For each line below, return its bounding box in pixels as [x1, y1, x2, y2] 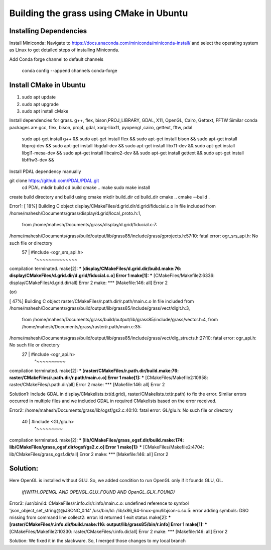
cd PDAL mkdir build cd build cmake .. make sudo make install [22, 185, 150, 191]
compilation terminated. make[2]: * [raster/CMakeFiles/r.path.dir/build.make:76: [9, 368, 179, 374]
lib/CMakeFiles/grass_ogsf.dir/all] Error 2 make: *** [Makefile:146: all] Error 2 [9, 451, 169, 457]
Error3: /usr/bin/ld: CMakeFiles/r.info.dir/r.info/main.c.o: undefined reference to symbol [9, 500, 189, 506]
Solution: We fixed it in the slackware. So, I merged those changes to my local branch [9, 538, 186, 544]
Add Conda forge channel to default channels [9, 56, 104, 62]
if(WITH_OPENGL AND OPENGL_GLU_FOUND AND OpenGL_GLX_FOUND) [22, 489, 175, 495]
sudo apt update [22, 94, 56, 100]
